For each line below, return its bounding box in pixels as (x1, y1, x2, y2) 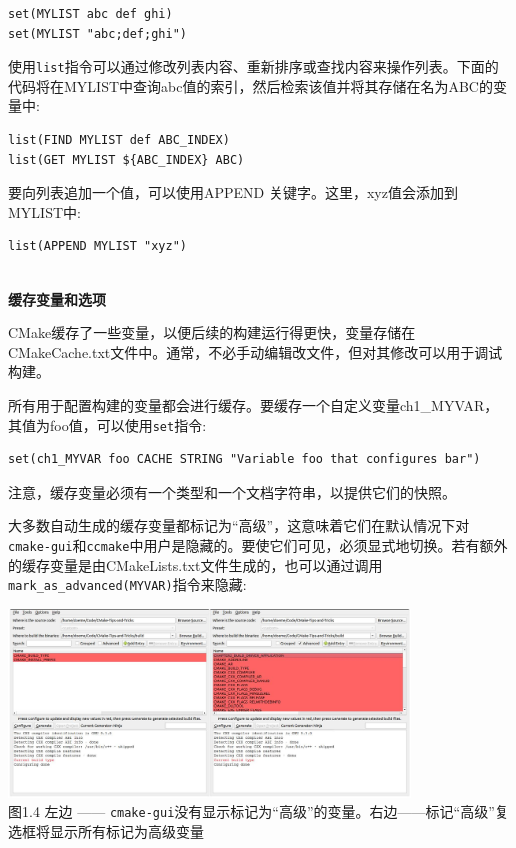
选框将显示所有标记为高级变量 (8, 820, 204, 841)
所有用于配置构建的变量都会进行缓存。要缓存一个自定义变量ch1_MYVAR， (8, 394, 499, 415)
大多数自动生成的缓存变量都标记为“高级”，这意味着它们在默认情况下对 (8, 515, 470, 536)
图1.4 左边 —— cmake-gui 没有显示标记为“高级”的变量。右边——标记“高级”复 (8, 801, 509, 822)
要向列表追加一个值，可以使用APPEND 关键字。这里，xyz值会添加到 (8, 182, 458, 203)
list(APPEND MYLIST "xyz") (8, 239, 187, 254)
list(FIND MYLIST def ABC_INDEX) (8, 133, 230, 148)
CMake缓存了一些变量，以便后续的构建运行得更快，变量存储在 (8, 322, 416, 343)
